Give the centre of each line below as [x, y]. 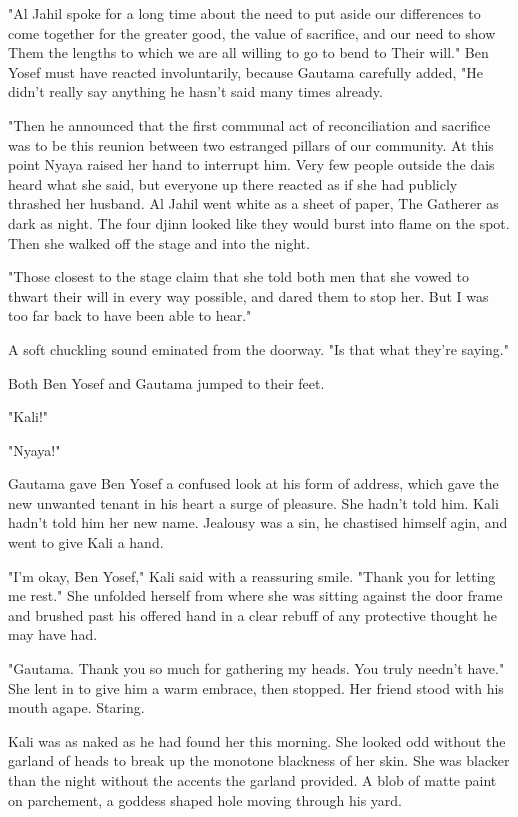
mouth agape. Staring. [76, 707]
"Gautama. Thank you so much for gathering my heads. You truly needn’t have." [256, 668]
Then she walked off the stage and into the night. [159, 242]
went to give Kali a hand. [86, 542]
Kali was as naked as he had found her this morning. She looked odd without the [257, 740]
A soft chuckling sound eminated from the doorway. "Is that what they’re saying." [258, 348]
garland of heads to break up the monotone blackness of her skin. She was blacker [259, 760]
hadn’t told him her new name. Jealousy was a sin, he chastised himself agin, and [258, 522]
